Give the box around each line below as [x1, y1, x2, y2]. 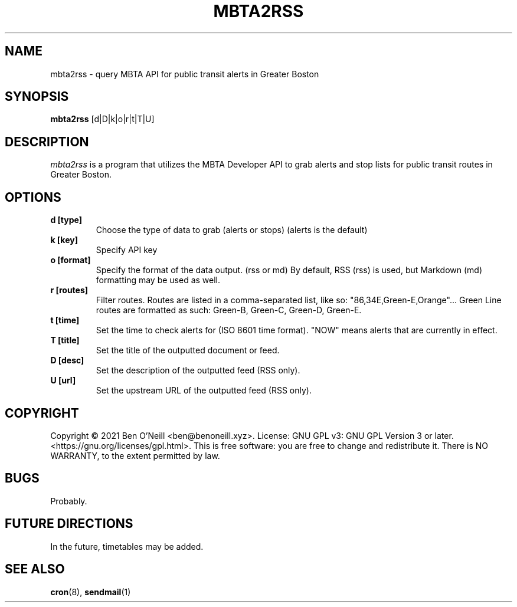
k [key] [50, 235, 78, 245]
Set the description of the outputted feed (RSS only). [96, 365, 300, 376]
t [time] [50, 315, 80, 326]
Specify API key [96, 245, 158, 255]
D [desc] [50, 355, 84, 366]
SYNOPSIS [5, 89, 69, 104]
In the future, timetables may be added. [50, 541, 204, 552]
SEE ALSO [5, 562, 65, 577]
